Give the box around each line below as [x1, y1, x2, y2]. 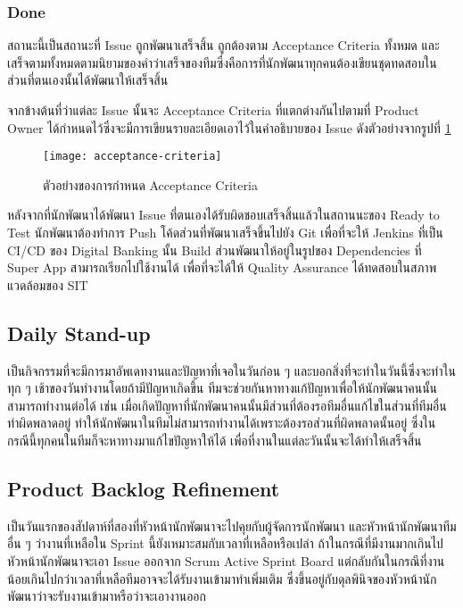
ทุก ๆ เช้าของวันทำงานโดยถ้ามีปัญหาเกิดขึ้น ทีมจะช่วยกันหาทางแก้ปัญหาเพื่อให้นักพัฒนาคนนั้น [7, 379, 438, 397]
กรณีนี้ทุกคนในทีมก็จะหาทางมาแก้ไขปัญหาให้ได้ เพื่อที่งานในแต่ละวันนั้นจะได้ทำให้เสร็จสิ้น [7, 430, 422, 449]
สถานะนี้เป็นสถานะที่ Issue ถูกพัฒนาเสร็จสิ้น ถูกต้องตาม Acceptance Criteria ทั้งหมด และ [7, 36, 440, 54]
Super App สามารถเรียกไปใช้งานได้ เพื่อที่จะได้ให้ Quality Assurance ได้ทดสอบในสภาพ [7, 258, 437, 277]
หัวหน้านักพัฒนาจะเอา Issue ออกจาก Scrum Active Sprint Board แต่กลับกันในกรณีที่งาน [7, 551, 445, 570]
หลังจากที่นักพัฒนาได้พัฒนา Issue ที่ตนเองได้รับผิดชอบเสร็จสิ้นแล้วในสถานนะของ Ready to [7, 205, 440, 224]
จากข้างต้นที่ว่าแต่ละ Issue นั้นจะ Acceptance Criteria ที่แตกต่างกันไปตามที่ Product [7, 101, 419, 119]
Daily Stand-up [7, 319, 151, 346]
